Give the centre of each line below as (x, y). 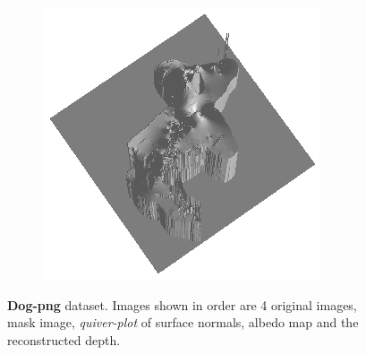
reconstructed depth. (64, 339)
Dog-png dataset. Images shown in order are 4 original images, (182, 304)
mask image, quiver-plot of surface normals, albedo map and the (183, 322)
